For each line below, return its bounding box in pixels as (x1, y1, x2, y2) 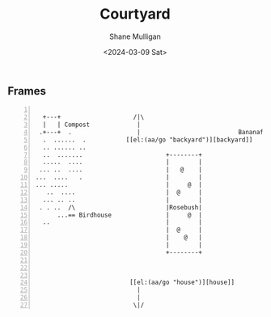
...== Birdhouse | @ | (57, 211, 203, 219)
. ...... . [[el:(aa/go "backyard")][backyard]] (42, 135, 253, 144)
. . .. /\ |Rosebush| (39, 203, 203, 211)
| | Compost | (42, 120, 141, 129)
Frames (7, 84, 46, 98)
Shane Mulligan (109, 32, 161, 41)
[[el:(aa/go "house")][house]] (129, 278, 235, 287)
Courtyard (100, 5, 171, 23)
